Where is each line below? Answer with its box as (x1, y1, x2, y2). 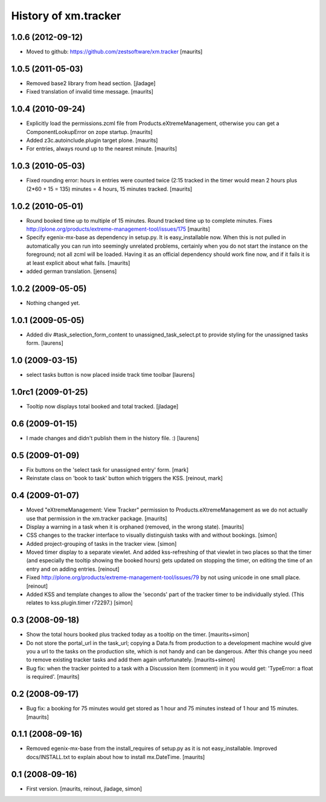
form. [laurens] (26, 339, 63, 347)
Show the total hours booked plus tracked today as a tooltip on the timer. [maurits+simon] (26, 631, 250, 638)
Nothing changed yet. (26, 299, 81, 306)
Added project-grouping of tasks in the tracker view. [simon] (26, 540, 177, 547)
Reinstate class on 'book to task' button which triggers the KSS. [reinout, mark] (26, 475, 223, 482)
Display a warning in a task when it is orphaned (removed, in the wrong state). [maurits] (26, 523, 245, 530)
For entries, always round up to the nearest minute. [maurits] (26, 145, 177, 152)
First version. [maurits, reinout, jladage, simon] (26, 785, 142, 792)
